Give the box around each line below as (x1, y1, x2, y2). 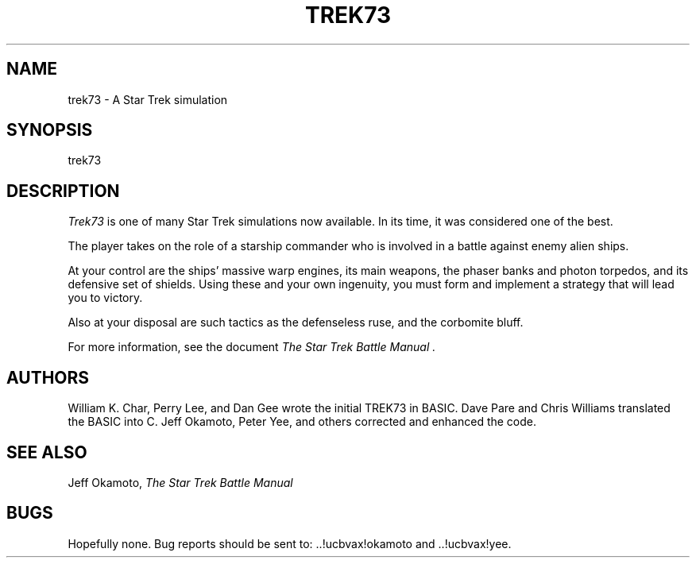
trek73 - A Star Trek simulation (68, 92, 228, 106)
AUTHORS (6, 367, 90, 388)
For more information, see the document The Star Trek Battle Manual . (68, 340, 436, 354)
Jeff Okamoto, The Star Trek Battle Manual (68, 475, 293, 489)
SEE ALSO (6, 442, 87, 462)
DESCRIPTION (6, 180, 120, 201)
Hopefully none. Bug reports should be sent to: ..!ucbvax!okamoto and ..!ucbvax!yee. (68, 536, 512, 550)
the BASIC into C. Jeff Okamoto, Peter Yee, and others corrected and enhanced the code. (68, 415, 537, 429)
